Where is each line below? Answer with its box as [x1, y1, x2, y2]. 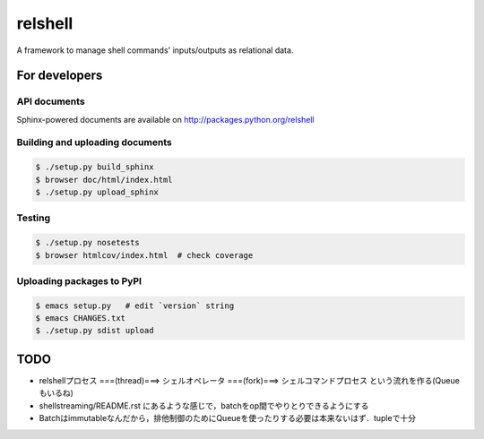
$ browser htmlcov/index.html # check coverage [35, 250, 254, 260]
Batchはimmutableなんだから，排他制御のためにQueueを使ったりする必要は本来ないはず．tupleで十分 [39, 413, 417, 424]
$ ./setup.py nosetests [35, 237, 141, 248]
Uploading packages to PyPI [16, 274, 143, 287]
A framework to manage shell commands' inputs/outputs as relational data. [16, 45, 294, 56]
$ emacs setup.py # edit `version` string [35, 300, 235, 311]
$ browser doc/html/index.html [35, 175, 174, 185]
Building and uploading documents [16, 136, 172, 149]
